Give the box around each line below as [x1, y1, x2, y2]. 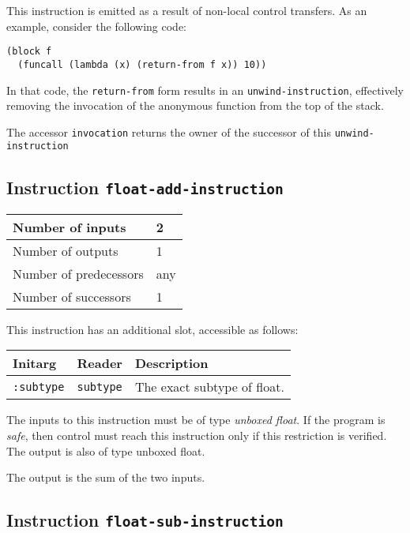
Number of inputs [13, 217, 126, 236]
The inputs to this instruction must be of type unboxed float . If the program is [6, 411, 386, 428]
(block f [6, 46, 52, 58]
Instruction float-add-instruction [6, 175, 284, 200]
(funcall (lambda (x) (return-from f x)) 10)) [17, 58, 267, 70]
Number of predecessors [13, 264, 144, 283]
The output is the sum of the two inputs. [6, 469, 205, 486]
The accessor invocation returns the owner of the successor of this [6, 123, 331, 140]
